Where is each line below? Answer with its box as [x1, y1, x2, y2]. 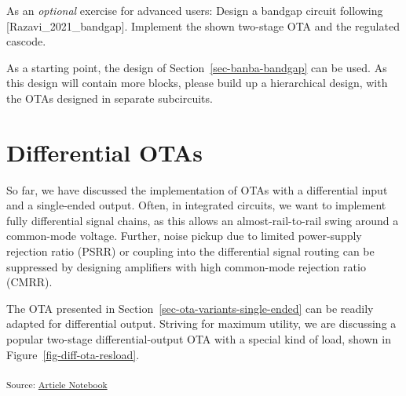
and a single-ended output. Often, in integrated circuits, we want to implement [6, 197, 386, 213]
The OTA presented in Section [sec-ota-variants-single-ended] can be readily [6, 300, 374, 316]
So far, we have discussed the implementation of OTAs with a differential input [6, 181, 388, 198]
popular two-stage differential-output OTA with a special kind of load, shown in [6, 331, 391, 347]
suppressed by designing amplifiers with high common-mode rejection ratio [6, 258, 366, 274]
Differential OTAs [6, 136, 203, 168]
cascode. [6, 33, 46, 49]
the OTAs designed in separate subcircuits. [6, 89, 213, 106]
